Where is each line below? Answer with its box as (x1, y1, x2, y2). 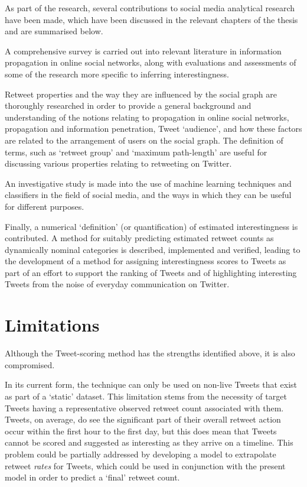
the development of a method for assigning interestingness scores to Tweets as (5, 255, 286, 267)
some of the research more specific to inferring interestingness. (5, 67, 229, 80)
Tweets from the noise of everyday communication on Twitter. (5, 278, 230, 290)
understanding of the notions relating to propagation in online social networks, (5, 111, 289, 123)
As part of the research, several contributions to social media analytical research (5, 2, 295, 14)
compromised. (5, 358, 55, 371)
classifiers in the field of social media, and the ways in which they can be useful (5, 189, 292, 201)
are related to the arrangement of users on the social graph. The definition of (5, 134, 283, 146)
